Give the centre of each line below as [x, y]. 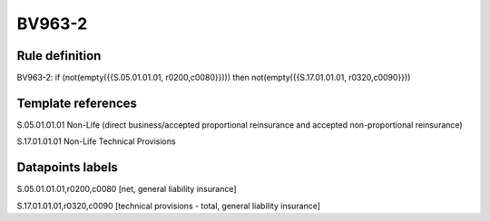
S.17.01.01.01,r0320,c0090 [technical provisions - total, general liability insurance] [169, 206]
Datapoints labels [67, 168]
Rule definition [59, 56]
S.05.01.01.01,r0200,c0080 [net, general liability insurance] [127, 189]
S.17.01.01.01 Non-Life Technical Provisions [96, 141]
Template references [77, 103]
